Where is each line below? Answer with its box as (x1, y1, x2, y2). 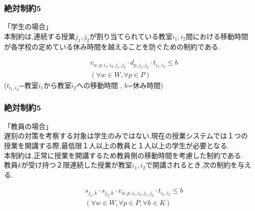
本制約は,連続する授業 (4, 31, 75, 41)
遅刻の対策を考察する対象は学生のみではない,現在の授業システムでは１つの (4, 130, 248, 141)
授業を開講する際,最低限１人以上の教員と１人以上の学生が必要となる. (4, 140, 229, 150)
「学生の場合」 (4, 21, 52, 32)
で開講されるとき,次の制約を (145, 160, 238, 170)
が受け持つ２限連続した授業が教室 (21, 160, 132, 170)
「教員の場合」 (4, 121, 52, 131)
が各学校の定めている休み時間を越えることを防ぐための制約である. (4, 41, 220, 51)
